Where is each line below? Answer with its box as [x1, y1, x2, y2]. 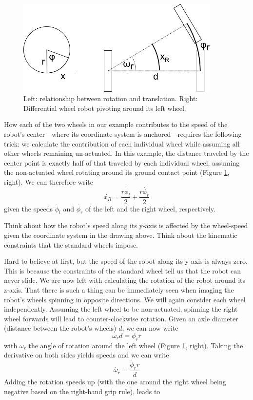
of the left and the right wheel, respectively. [85, 203, 215, 213]
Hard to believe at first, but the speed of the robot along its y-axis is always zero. [4, 256, 248, 266]
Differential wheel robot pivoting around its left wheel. [23, 103, 186, 113]
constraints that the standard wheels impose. [4, 239, 138, 250]
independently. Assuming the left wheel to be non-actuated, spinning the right [4, 304, 238, 314]
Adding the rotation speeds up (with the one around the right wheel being [4, 376, 226, 386]
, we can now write [122, 323, 178, 333]
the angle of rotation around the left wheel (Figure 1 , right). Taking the [28, 340, 243, 350]
